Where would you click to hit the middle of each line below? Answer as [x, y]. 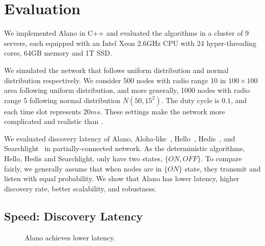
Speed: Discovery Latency [74, 216]
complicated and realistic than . [54, 121]
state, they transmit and [223, 168]
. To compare [221, 158]
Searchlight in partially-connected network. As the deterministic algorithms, [125, 148]
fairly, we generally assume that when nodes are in [83, 168]
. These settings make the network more [163, 111]
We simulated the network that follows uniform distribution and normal [116, 70]
